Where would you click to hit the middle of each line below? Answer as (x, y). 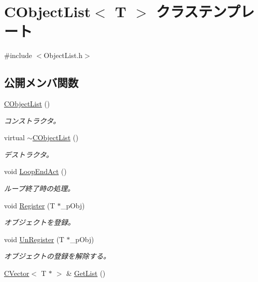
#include (18, 55)
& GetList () (86, 273)
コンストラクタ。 (32, 120)
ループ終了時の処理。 (39, 188)
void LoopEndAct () (35, 171)
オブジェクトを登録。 (39, 222)
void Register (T (30, 205)
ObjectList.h (63, 55)
